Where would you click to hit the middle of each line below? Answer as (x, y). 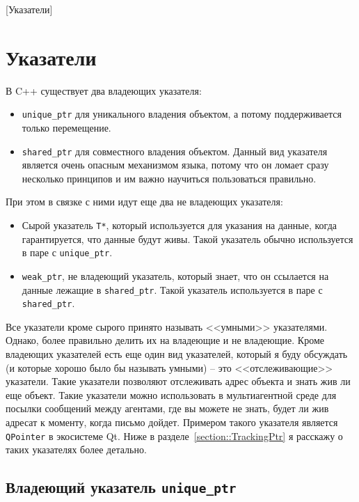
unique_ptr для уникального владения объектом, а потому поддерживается (182, 114)
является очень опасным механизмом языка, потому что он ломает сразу (175, 165)
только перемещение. (66, 127)
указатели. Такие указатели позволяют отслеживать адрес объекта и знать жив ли (178, 381)
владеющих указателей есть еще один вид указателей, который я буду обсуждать (177, 354)
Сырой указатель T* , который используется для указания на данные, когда (179, 225)
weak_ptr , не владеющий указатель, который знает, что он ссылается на (175, 275)
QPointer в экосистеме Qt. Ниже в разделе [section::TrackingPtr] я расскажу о (174, 436)
